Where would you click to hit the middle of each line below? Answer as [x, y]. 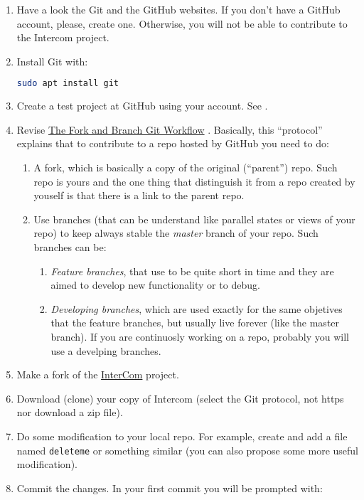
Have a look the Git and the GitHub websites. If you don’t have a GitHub [178, 9]
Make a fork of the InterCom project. [98, 374]
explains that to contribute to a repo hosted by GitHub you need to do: [173, 143]
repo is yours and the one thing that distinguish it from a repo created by [194, 181]
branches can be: [70, 247]
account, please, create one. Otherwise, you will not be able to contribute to [182, 23]
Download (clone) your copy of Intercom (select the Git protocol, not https [180, 398]
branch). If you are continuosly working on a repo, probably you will [200, 336]
